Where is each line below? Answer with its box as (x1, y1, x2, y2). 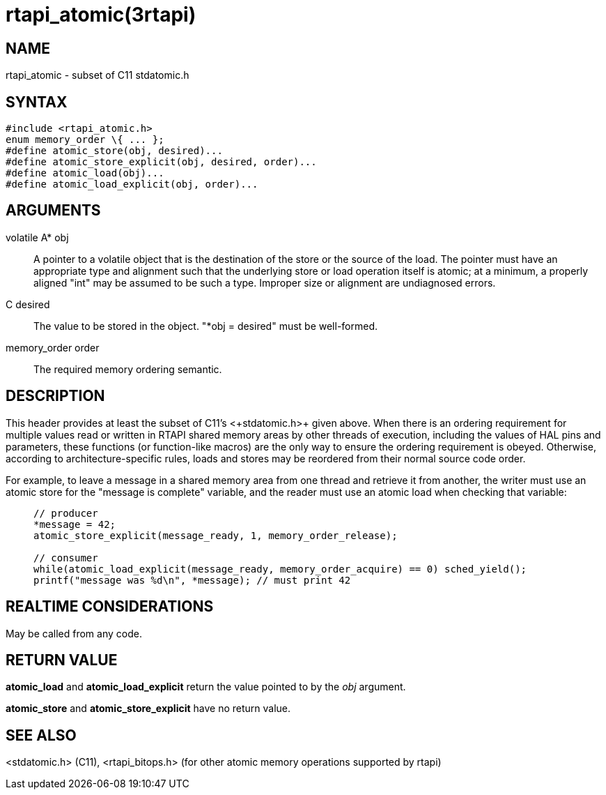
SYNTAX (6, 93, 68, 111)
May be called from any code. (6, 627, 142, 639)
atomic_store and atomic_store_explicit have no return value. (6, 702, 291, 715)
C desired (6, 298, 50, 310)
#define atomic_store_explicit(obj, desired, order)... (6, 156, 317, 168)
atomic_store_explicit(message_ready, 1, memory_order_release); (33, 529, 398, 541)
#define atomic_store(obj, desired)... (6, 145, 223, 157)
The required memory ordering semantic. (33, 363, 222, 375)
